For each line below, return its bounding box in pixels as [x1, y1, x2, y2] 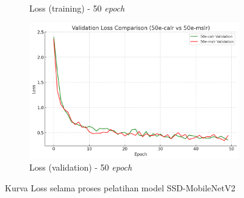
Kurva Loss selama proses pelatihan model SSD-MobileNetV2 [5, 181, 235, 194]
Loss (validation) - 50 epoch [29, 161, 132, 174]
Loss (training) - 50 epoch [29, 2, 125, 14]
